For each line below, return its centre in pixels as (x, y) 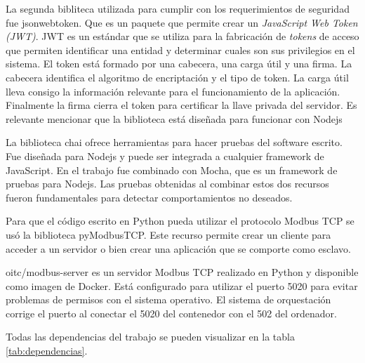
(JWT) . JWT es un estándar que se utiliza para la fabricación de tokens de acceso (182, 36)
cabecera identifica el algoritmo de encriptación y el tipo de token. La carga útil (177, 77)
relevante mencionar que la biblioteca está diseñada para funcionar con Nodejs (174, 118)
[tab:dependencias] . (47, 351)
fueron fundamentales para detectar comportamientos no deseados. (149, 197)
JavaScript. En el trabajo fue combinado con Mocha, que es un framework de (172, 170)
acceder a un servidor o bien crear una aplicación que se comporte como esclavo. (178, 248)
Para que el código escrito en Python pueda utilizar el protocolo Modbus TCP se (180, 221)
